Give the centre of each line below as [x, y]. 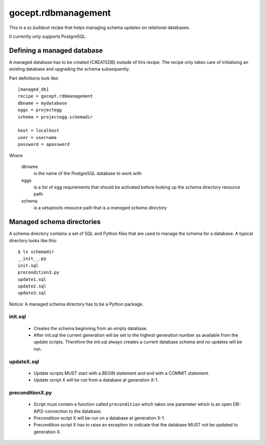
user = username [37, 137]
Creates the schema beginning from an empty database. [91, 328]
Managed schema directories [55, 222]
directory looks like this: [33, 240]
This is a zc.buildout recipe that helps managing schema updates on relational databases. [100, 28]
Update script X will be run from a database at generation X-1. [96, 380]
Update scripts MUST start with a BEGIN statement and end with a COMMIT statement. [121, 373]
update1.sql [32, 279]
